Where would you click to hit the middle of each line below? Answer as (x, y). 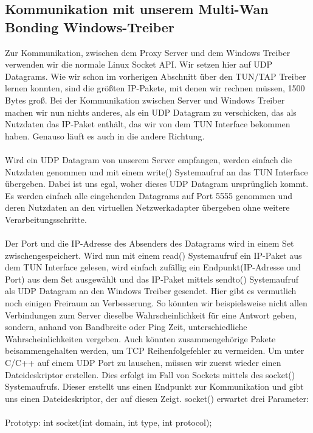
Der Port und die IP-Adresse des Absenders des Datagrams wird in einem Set (150, 243)
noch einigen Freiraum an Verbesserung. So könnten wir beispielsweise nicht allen (156, 303)
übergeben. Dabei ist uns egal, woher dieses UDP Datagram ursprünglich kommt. (157, 184)
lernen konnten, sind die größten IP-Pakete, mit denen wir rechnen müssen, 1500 (155, 88)
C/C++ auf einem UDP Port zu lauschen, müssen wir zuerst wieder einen (143, 363)
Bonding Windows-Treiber (90, 26)
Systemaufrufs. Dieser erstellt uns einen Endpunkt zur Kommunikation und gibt (154, 386)
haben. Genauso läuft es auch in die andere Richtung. (105, 136)
